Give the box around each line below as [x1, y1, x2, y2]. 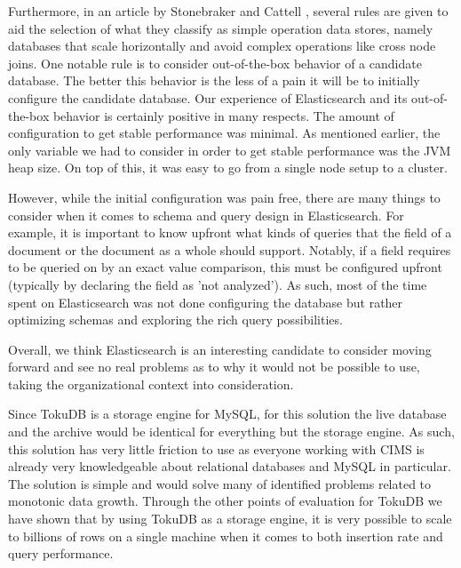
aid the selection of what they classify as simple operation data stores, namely [8, 19, 433, 37]
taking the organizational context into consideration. [8, 374, 294, 393]
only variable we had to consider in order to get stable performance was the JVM [8, 140, 451, 159]
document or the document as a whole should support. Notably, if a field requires [8, 240, 451, 259]
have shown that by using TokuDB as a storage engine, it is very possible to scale [8, 509, 452, 528]
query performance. [8, 544, 114, 563]
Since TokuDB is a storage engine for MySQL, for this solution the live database [8, 404, 447, 423]
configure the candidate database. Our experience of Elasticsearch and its [8, 88, 408, 107]
